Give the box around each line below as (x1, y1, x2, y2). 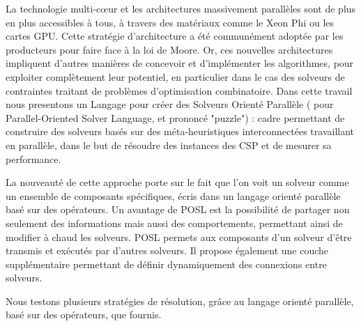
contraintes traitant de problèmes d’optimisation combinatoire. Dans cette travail (6, 83, 353, 98)
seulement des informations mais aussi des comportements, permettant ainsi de (6, 215, 343, 230)
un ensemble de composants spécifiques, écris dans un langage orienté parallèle (6, 188, 341, 203)
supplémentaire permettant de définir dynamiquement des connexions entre (6, 256, 327, 271)
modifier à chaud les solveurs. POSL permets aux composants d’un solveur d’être (6, 229, 352, 244)
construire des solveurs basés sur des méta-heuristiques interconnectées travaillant (6, 124, 355, 139)
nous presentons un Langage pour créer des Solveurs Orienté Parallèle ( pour (6, 97, 334, 111)
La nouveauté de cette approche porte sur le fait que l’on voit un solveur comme (6, 175, 349, 189)
